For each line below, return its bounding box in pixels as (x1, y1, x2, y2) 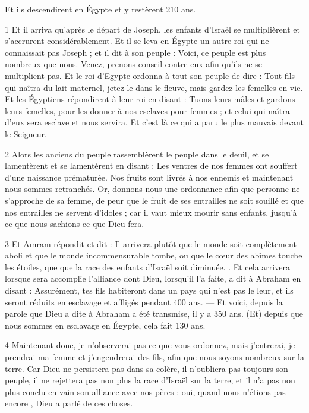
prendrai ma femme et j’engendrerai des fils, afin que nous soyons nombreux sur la (5, 351, 304, 363)
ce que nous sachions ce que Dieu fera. (5, 217, 144, 230)
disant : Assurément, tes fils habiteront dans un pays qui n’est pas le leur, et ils (5, 284, 294, 297)
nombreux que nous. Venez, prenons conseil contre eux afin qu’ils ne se (5, 58, 262, 70)
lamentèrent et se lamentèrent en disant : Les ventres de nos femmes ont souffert (5, 159, 298, 172)
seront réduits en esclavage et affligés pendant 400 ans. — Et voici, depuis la (5, 295, 283, 308)
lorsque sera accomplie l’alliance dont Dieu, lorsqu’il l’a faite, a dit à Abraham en (5, 272, 301, 285)
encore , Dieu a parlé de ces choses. (5, 397, 133, 409)
